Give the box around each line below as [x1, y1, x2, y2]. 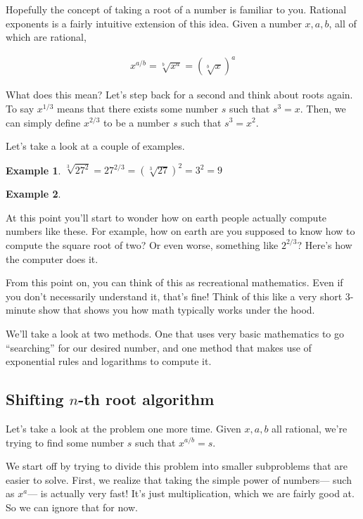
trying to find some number [6, 435, 125, 449]
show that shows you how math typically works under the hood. [39, 302, 315, 317]
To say [6, 101, 34, 115]
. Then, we [300, 101, 346, 115]
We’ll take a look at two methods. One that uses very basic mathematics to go [6, 326, 345, 340]
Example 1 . [6, 162, 61, 177]
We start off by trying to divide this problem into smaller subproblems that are [6, 459, 348, 473]
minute [6, 302, 36, 317]
